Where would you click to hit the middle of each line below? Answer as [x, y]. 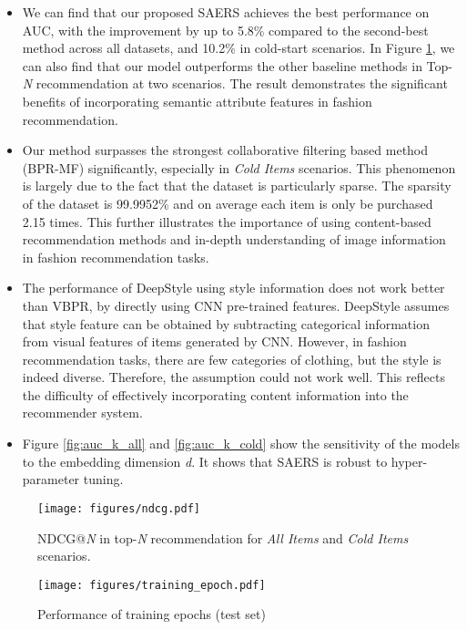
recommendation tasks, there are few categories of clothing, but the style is [232, 359]
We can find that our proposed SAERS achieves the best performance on [226, 12]
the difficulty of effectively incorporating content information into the [215, 394]
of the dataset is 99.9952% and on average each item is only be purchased [228, 203]
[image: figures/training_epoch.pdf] [152, 585]
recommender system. [82, 413]
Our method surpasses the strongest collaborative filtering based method [225, 150]
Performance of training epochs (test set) [152, 614]
